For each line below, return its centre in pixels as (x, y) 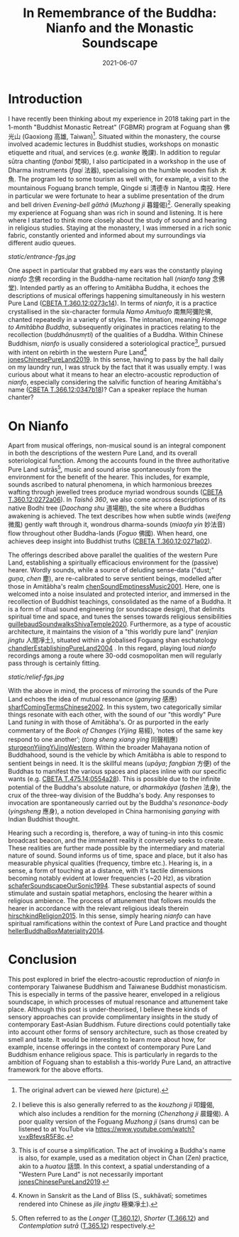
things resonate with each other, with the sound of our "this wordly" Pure (115, 714)
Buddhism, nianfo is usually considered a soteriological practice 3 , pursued (117, 343)
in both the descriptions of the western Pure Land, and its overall (102, 453)
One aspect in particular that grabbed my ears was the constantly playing (115, 270)
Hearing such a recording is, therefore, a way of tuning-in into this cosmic (116, 833)
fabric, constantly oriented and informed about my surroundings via (107, 235)
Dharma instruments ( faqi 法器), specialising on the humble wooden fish (113, 170)
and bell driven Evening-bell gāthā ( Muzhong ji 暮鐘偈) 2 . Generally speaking (119, 204)
